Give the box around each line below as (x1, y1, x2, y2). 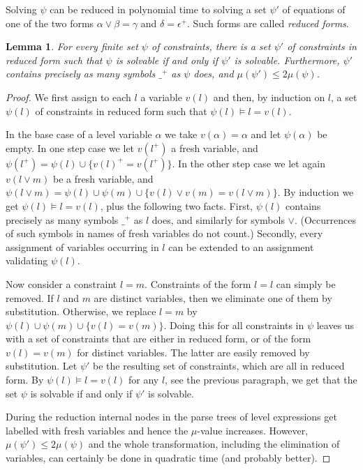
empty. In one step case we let (6, 140, 135, 155)
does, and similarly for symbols (151, 212, 285, 227)
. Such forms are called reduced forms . (187, 15, 349, 30)
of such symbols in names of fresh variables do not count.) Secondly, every (6, 226, 323, 241)
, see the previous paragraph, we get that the (165, 372, 357, 387)
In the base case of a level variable (6, 127, 152, 142)
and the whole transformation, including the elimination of (88, 437, 340, 451)
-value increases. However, (197, 423, 309, 437)
